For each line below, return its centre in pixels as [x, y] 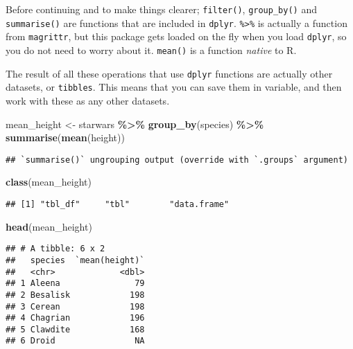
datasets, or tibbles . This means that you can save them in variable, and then [174, 87]
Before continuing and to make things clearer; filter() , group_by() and [161, 9]
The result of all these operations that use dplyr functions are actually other [169, 73]
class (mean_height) [49, 182]
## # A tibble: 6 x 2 [55, 249]
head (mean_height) [49, 226]
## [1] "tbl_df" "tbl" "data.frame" [118, 204]
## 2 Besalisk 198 [75, 295]
